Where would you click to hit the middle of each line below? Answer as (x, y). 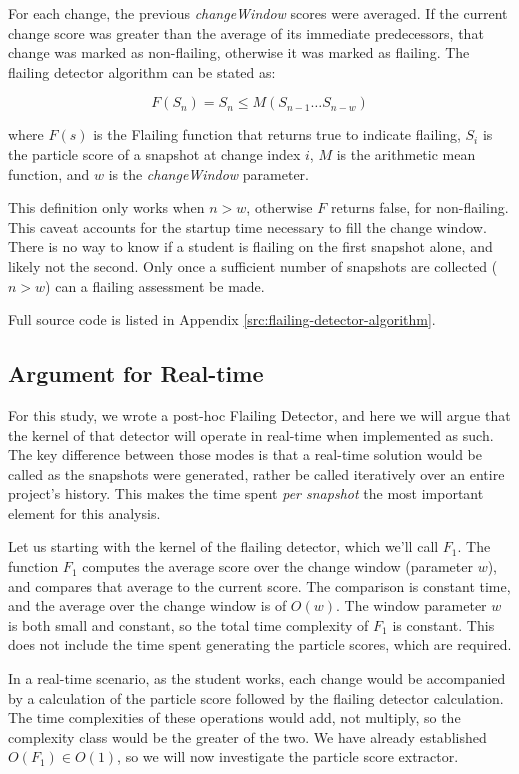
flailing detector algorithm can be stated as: (142, 71)
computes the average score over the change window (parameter (277, 566)
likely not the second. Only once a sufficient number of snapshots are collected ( (253, 265)
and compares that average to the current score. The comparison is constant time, (259, 585)
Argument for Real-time (136, 373)
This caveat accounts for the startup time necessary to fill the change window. (247, 226)
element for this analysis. (84, 512)
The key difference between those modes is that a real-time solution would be (245, 454)
